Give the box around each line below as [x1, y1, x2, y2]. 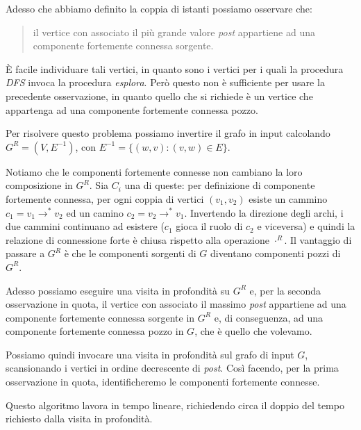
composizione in [6, 178, 73, 192]
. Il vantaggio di [284, 232, 352, 247]
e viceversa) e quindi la [257, 219, 355, 233]
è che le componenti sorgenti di [64, 246, 196, 261]
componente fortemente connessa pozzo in [6, 324, 184, 338]
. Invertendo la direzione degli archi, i [184, 205, 344, 220]
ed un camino [66, 205, 124, 220]
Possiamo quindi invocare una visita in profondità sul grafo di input [6, 347, 294, 361]
